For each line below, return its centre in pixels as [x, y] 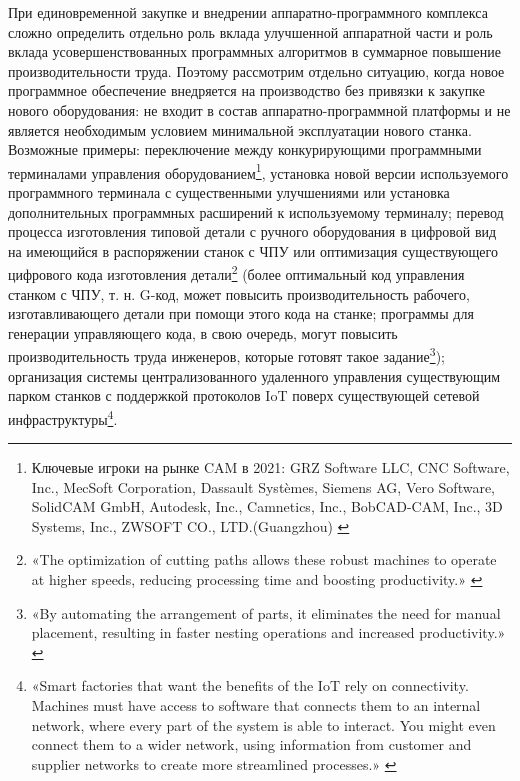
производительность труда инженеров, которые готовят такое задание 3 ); [226, 355]
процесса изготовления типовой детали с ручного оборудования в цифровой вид [252, 231]
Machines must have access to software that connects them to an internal [256, 705]
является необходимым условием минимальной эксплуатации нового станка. [240, 129]
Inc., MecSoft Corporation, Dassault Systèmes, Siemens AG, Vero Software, [263, 486]
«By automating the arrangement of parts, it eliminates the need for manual [266, 612]
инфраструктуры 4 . [63, 417]
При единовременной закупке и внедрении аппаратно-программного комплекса [248, 12]
